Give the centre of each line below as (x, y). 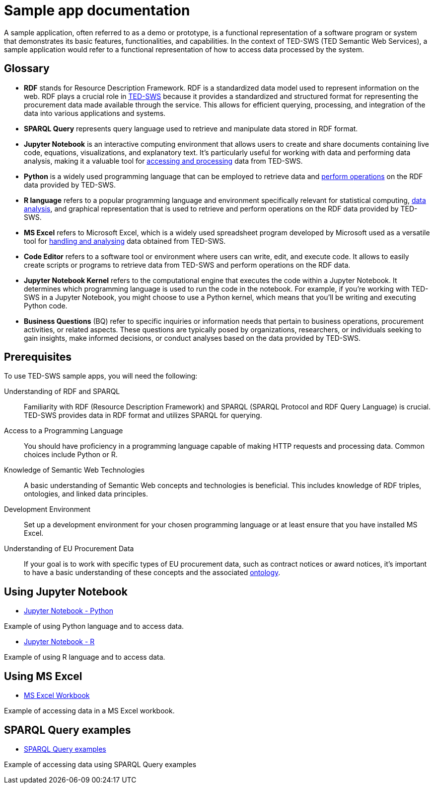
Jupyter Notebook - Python (69, 611)
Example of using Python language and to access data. (94, 626)
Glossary (27, 69)
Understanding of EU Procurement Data (69, 549)
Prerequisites (38, 357)
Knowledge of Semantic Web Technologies (74, 470)
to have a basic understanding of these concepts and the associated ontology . (152, 573)
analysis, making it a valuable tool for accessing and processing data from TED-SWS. (163, 161)
